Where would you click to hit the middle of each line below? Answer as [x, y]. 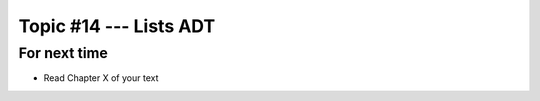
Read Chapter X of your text [101, 78]
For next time [63, 53]
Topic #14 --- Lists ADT [117, 26]
